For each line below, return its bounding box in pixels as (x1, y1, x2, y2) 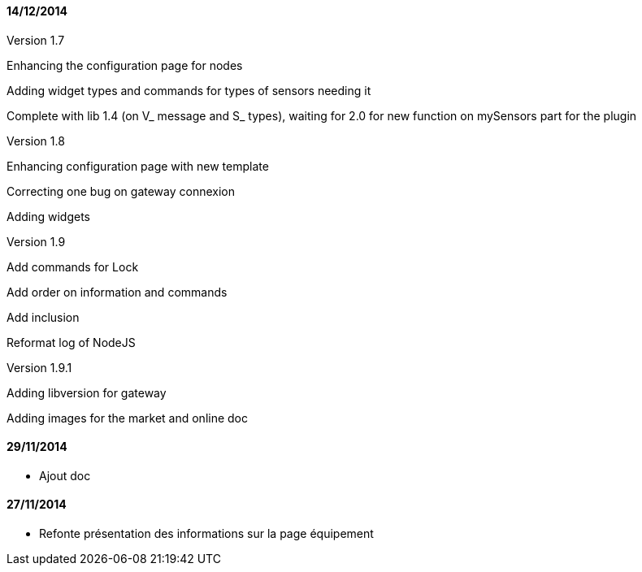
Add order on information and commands (7, 284, 228, 299)
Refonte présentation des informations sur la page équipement (39, 526, 374, 541)
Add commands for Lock (7, 259, 139, 274)
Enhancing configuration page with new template (7, 158, 269, 173)
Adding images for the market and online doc (7, 410, 249, 425)
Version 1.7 (7, 32, 65, 47)
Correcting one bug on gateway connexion (7, 184, 236, 198)
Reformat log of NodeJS (7, 335, 136, 349)
